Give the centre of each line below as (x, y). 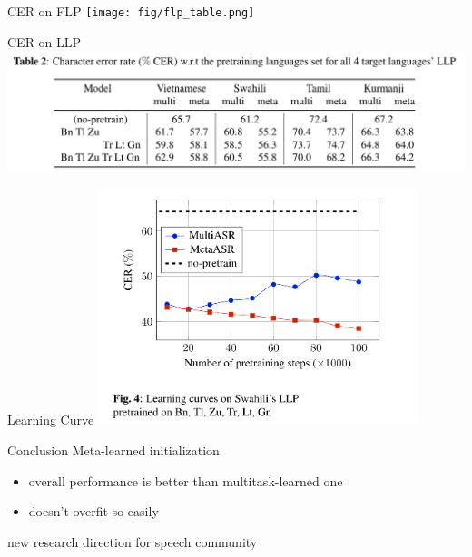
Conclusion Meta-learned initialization (113, 450)
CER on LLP (44, 41)
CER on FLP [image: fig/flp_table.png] (131, 11)
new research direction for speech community (133, 542)
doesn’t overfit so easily (93, 511)
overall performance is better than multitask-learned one (186, 480)
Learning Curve (51, 420)
